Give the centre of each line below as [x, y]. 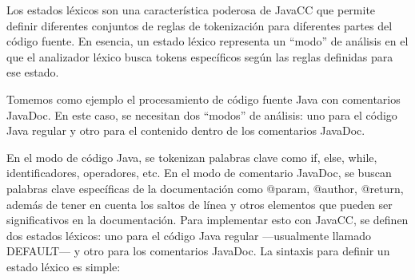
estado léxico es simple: [64, 266]
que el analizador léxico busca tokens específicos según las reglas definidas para [200, 56]
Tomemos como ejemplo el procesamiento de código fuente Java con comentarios [204, 99]
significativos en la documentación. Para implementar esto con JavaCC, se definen [207, 220]
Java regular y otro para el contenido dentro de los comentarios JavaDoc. [186, 130]
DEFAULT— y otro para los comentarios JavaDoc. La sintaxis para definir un [198, 251]
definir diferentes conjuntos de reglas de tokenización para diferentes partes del [200, 25]
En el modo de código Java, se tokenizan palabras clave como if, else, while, [192, 157]
